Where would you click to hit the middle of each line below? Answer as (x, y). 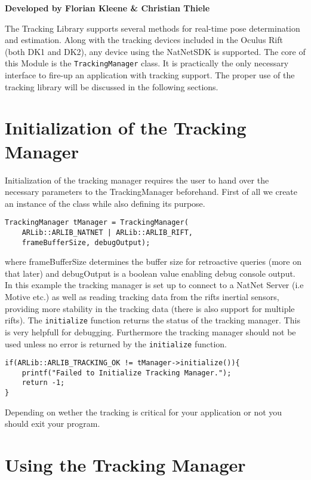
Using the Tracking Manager (125, 465)
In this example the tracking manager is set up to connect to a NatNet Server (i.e (154, 285)
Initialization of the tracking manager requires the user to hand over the (137, 180)
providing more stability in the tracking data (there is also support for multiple (150, 308)
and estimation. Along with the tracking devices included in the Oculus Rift (144, 40)
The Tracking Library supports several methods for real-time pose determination (153, 28)
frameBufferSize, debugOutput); (86, 242)
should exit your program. (53, 424)
